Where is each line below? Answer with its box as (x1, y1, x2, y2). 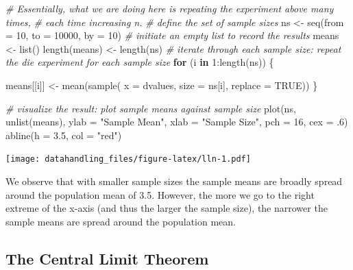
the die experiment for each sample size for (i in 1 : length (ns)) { (5, 55, 274, 69)
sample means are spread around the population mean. (5, 214, 236, 228)
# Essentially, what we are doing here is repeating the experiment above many (5, 1, 334, 15)
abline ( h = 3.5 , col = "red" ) (5, 127, 122, 142)
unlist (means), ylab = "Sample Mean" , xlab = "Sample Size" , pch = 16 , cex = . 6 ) (5, 114, 348, 129)
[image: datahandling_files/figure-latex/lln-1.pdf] (5, 154, 251, 164)
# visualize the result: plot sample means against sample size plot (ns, (5, 101, 296, 115)
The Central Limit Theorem (5, 247, 209, 269)
